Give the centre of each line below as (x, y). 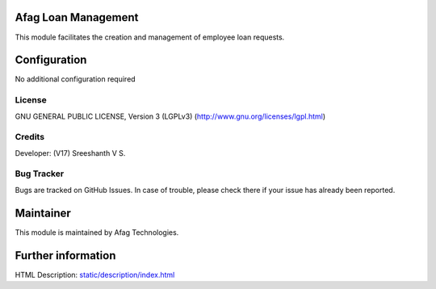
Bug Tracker (40, 174)
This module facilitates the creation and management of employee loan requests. (150, 37)
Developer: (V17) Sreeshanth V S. (70, 153)
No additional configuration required (75, 79)
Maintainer (43, 213)
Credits (29, 137)
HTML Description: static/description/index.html (95, 274)
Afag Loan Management (77, 17)
